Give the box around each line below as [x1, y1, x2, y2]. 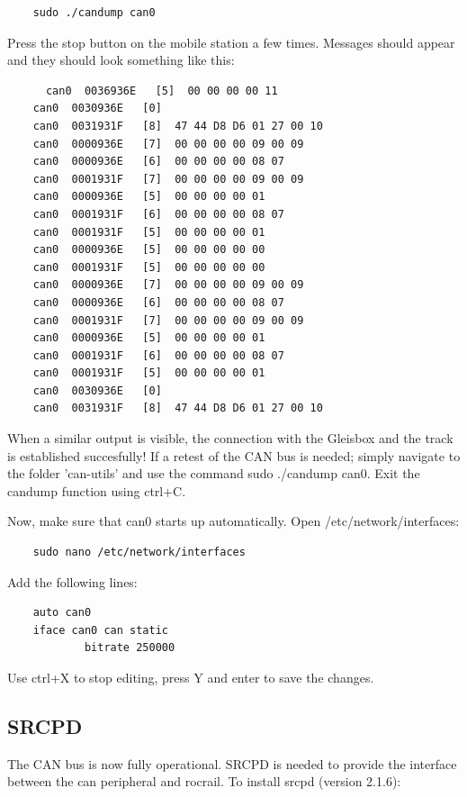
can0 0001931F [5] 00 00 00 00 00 [32, 260, 265, 274]
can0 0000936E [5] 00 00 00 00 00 [32, 243, 265, 257]
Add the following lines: [7, 572, 138, 591]
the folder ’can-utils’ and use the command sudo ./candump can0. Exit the [7, 464, 420, 483]
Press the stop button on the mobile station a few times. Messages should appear [7, 32, 455, 51]
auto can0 [32, 606, 92, 620]
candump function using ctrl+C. [7, 481, 186, 500]
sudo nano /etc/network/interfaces [32, 546, 246, 559]
